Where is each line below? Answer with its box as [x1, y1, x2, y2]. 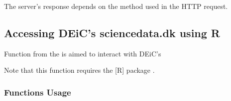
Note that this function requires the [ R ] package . [4, 65, 155, 75]
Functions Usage [4, 86, 71, 98]
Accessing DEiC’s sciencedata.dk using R [4, 25, 220, 40]
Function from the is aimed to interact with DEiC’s [4, 48, 161, 58]
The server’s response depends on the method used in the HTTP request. [4, 1, 228, 11]
